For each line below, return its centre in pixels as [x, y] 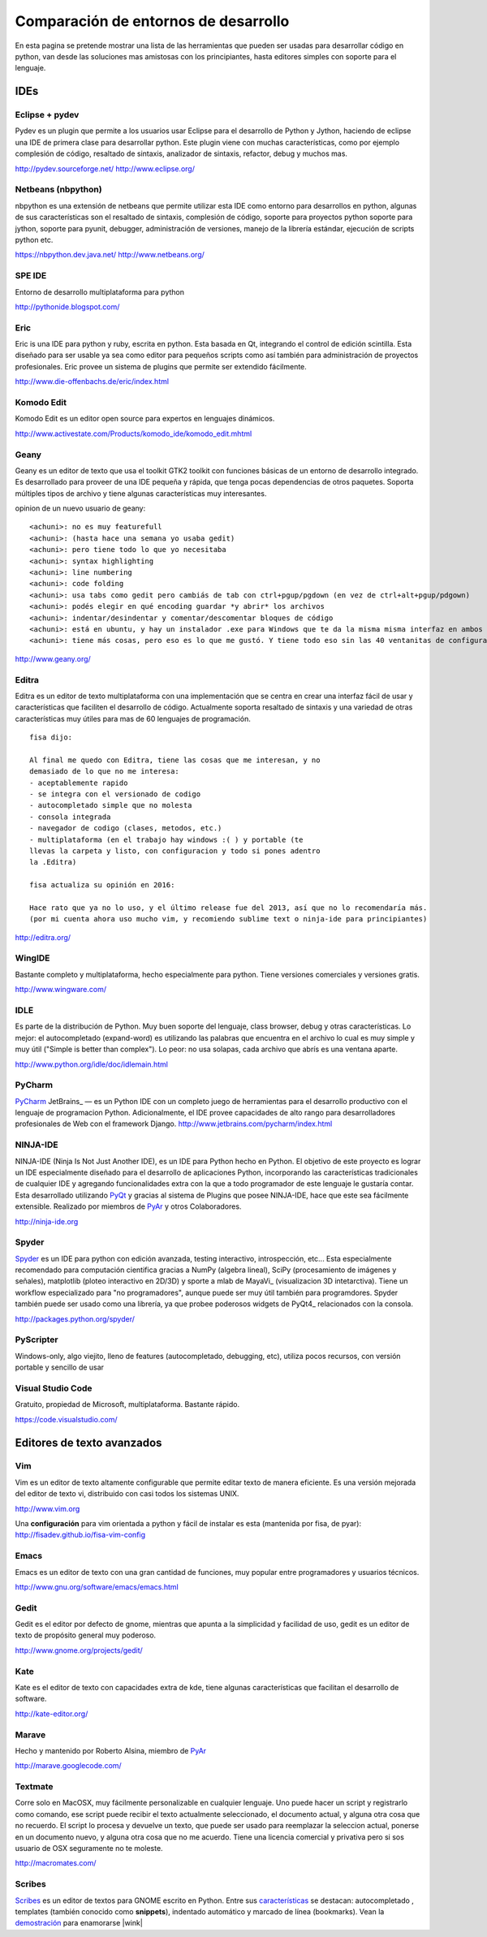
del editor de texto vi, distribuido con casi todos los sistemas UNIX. [127, 1494]
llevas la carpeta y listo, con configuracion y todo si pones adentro [175, 851]
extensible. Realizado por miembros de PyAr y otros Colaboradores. [128, 1206]
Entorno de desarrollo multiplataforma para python [100, 291]
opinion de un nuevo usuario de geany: [80, 508]
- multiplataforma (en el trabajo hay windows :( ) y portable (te [166, 839]
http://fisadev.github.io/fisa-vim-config [80, 1535]
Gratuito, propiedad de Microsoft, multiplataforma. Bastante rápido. [127, 1404]
